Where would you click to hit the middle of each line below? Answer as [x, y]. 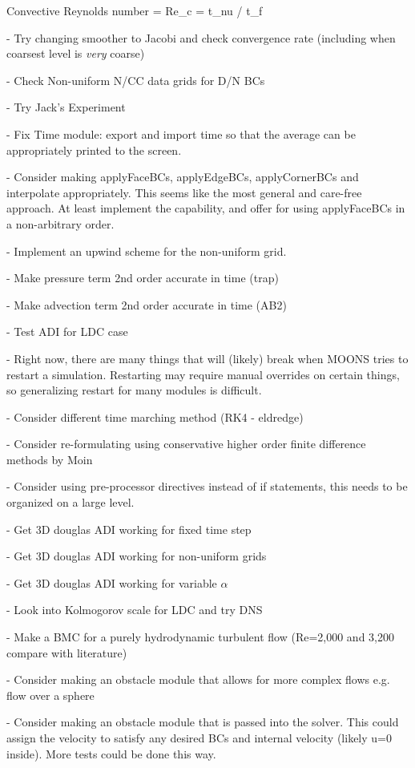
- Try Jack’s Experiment [66, 107]
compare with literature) [67, 652]
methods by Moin [50, 459]
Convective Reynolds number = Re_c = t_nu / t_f [135, 10]
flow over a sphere [50, 695]
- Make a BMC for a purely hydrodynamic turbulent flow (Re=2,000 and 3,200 [200, 637]
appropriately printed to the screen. [94, 150]
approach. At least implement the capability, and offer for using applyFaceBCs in [206, 208]
